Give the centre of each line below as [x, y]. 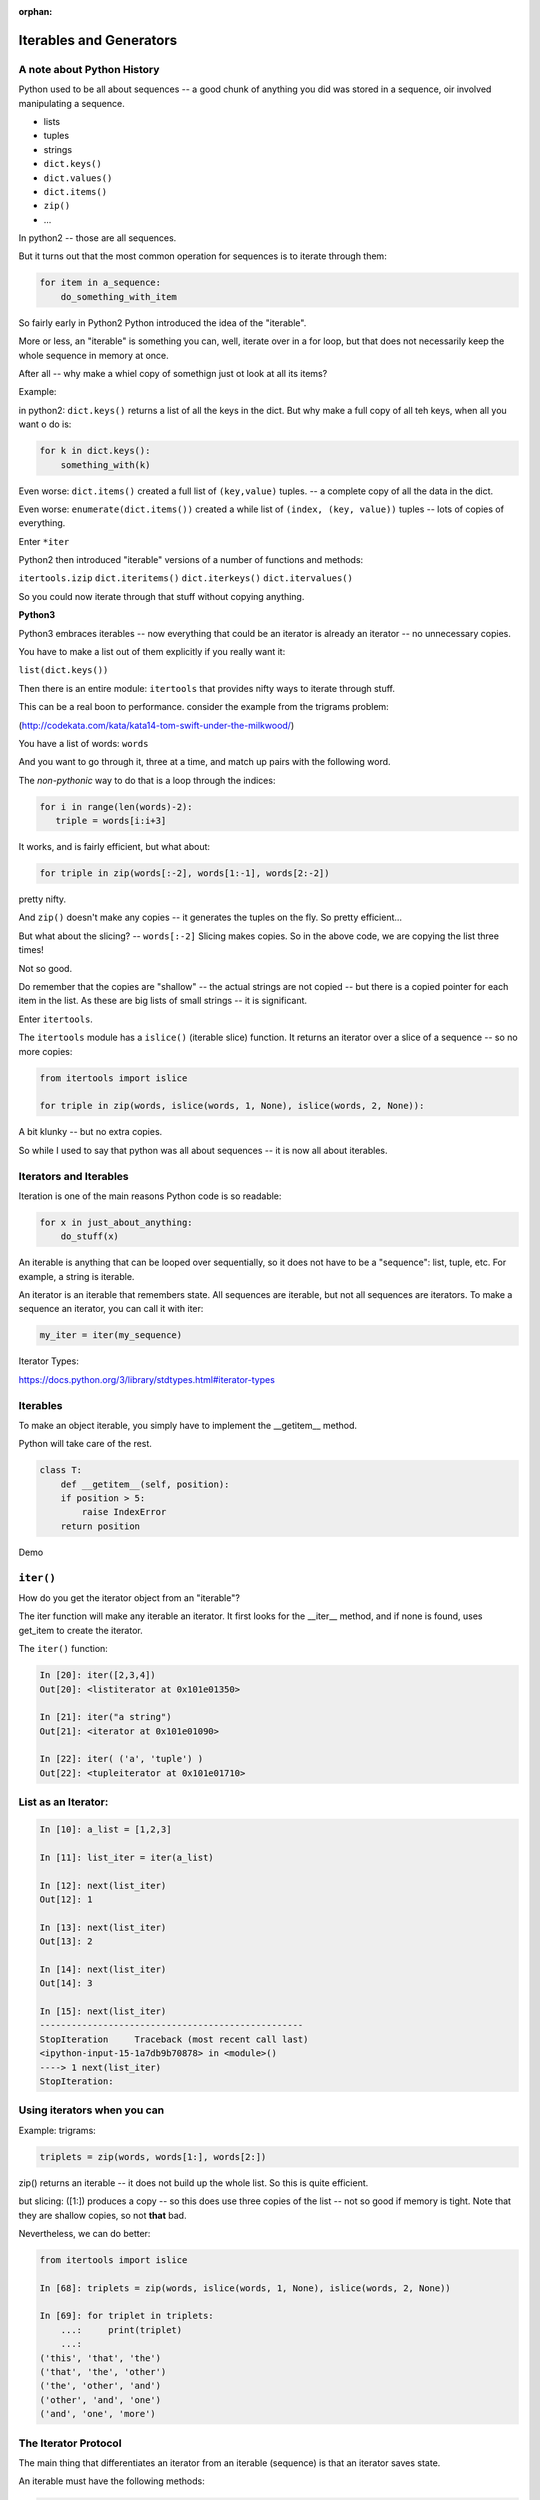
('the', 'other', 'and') [100, 2386]
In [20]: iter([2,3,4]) [98, 1675]
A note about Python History [89, 69]
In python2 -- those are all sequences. [97, 238]
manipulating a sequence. [71, 103]
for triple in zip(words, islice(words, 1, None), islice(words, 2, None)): [232, 1106]
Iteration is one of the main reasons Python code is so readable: [150, 1196]
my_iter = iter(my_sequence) [111, 1335]
